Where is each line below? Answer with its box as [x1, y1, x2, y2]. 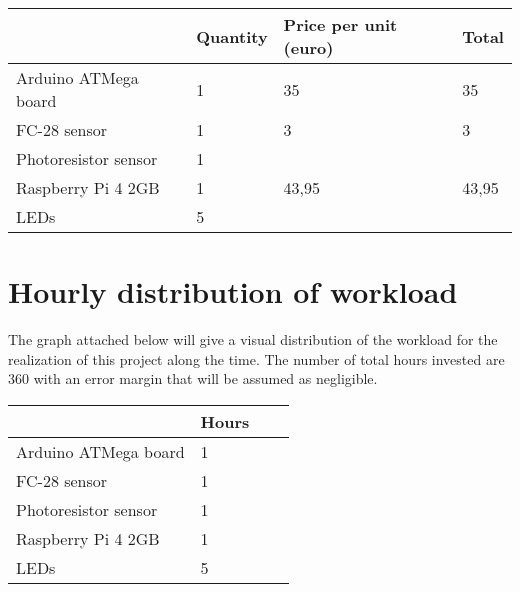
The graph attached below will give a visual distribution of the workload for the [8, 329, 498, 350]
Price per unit [283, 13, 398, 36]
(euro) [283, 36, 334, 59]
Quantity [196, 24, 268, 48]
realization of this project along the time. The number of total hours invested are [8, 348, 505, 369]
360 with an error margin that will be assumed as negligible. [8, 368, 378, 389]
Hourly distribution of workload [8, 271, 458, 312]
